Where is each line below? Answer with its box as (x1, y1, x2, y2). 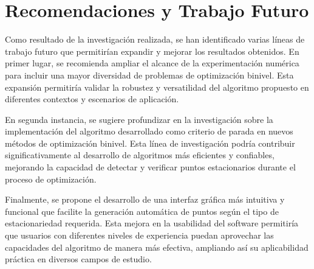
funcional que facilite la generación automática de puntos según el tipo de (5, 204, 279, 217)
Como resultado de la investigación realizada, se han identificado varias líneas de (5, 33, 305, 46)
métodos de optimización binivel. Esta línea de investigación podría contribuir (5, 136, 295, 149)
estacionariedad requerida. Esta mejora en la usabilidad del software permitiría (5, 217, 299, 229)
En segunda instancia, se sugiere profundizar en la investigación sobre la (5, 113, 273, 125)
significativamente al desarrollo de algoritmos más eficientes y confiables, (5, 148, 275, 161)
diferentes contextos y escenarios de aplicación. (5, 93, 179, 105)
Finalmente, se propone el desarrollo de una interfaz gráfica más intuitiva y (5, 193, 285, 206)
